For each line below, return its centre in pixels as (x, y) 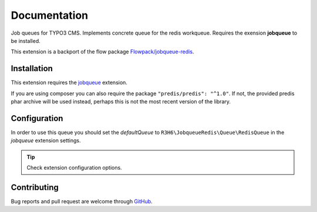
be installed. (26, 41)
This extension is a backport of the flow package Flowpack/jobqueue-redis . (102, 52)
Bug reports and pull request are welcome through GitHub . (82, 201)
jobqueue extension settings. (46, 140)
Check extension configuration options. (75, 168)
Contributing (35, 187)
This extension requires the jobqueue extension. (69, 83)
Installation (32, 68)
